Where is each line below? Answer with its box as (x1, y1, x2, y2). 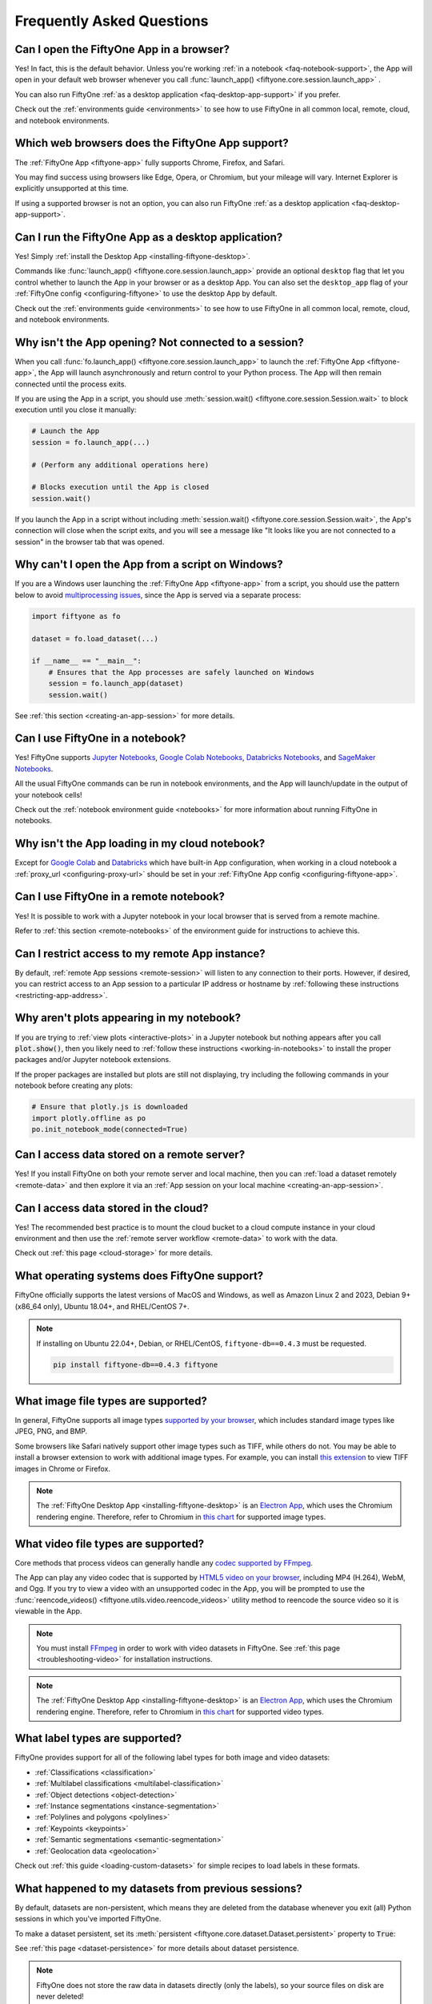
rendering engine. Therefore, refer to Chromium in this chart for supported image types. (36, 1512, 326, 1521)
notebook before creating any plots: (14, 1081, 134, 1090)
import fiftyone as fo (31, 612, 121, 620)
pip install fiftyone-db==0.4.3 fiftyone (53, 1360, 218, 1369)
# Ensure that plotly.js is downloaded (31, 1102, 188, 1112)
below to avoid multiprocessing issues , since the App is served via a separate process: (14, 590, 302, 600)
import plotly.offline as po (31, 1113, 146, 1122)
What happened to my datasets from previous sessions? (14, 1881, 303, 1895)
